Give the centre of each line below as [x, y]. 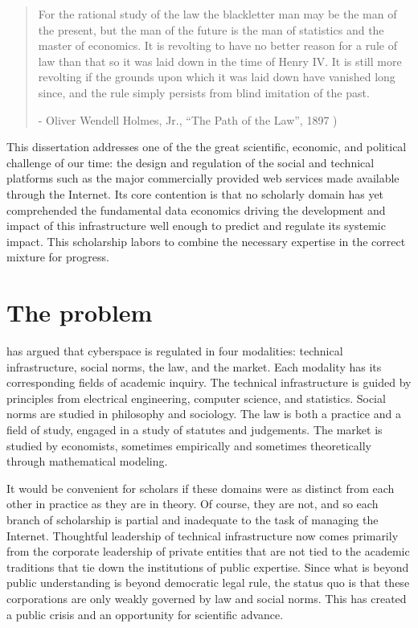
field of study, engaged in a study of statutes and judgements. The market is [195, 429]
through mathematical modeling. [87, 461]
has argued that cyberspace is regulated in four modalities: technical [175, 351]
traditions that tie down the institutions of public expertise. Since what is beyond [208, 566]
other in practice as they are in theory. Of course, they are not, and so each [193, 504]
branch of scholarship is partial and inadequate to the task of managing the [193, 519]
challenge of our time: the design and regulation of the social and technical [191, 162]
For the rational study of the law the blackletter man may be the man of [217, 14]
